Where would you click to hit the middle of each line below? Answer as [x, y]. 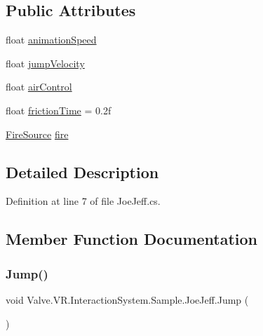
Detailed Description [82, 172]
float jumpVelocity [45, 63]
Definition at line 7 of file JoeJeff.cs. [83, 201]
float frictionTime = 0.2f [59, 110]
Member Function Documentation [132, 239]
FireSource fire [37, 134]
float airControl [39, 87]
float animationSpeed [51, 40]
